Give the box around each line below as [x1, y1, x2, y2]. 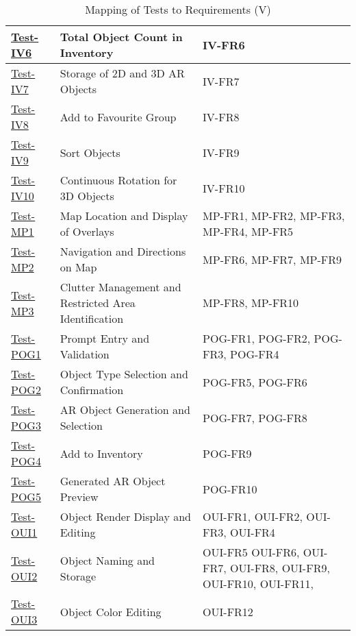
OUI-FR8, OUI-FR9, [230, 560, 330, 576]
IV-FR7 [203, 73, 240, 89]
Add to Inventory [60, 445, 143, 461]
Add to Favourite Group [60, 108, 177, 125]
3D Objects [60, 188, 114, 204]
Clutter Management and [60, 279, 181, 295]
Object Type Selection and [60, 366, 188, 382]
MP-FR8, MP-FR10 [203, 295, 299, 310]
